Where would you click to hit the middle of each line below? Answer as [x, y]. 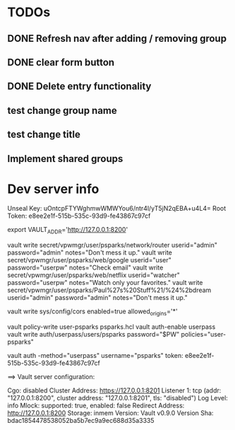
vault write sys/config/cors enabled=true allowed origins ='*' [92, 312]
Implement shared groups [65, 159]
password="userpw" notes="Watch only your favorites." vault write [105, 283]
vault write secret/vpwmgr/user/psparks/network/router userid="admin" [112, 245]
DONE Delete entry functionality [79, 87]
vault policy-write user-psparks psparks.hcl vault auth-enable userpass [112, 327]
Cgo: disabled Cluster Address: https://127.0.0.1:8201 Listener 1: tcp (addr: [114, 390]
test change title [44, 135]
